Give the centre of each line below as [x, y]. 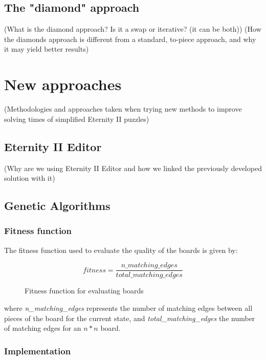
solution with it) [30, 178]
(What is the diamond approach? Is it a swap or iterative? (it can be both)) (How [133, 29]
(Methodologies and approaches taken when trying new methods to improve [123, 109]
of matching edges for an [43, 328]
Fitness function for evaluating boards [84, 291]
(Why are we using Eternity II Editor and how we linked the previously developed [133, 168]
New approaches [63, 84]
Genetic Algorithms [57, 206]
